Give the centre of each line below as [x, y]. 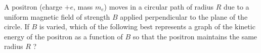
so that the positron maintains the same [195, 36]
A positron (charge [33, 7]
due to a [236, 7]
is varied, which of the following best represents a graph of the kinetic [147, 26]
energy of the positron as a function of [63, 36]
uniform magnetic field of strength [57, 16]
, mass [83, 7]
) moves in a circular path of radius [159, 7]
